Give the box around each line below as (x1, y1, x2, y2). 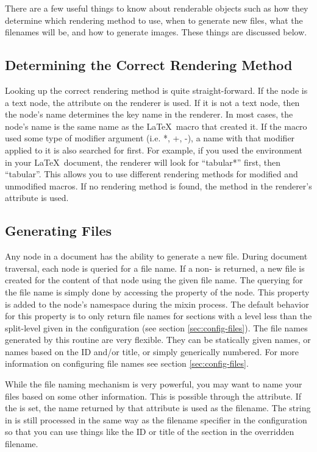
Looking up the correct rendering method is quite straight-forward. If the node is (5, 83, 308, 96)
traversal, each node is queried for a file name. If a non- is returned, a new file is (5, 261, 305, 274)
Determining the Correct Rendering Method (5, 55, 293, 74)
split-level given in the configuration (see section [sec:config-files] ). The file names (5, 321, 308, 334)
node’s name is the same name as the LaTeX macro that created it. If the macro (5, 119, 307, 132)
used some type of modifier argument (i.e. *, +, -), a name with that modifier (5, 132, 295, 144)
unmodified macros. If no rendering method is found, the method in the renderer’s (5, 179, 312, 192)
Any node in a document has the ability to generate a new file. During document (5, 250, 308, 263)
